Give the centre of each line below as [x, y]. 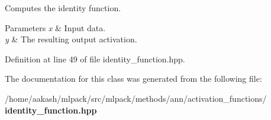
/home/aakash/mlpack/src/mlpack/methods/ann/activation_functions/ [136, 98]
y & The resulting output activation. [71, 39]
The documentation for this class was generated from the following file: [133, 79]
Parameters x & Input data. [55, 27]
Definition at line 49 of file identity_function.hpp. [95, 59]
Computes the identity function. [63, 8]
